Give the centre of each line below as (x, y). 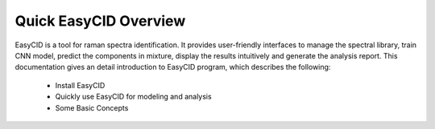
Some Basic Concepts (92, 107)
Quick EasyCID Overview (100, 21)
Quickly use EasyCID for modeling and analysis (134, 97)
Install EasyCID (80, 85)
